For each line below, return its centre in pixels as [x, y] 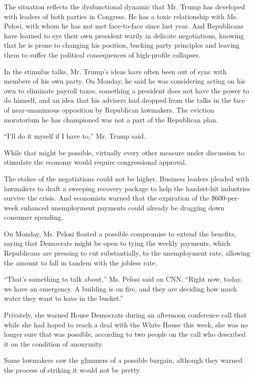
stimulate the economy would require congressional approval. [95, 162]
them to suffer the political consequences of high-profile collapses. [102, 54]
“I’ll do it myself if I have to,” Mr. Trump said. [75, 136]
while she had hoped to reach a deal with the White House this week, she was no [126, 324]
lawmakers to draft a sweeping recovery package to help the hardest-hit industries [127, 188]
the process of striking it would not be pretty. [72, 370]
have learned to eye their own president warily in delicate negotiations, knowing [124, 35]
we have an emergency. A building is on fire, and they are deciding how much [121, 288]
